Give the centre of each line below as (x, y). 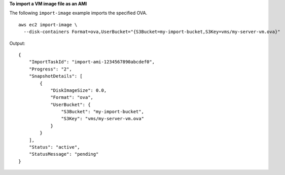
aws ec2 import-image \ (48, 25)
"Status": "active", (54, 147)
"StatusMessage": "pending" (64, 154)
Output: (17, 43)
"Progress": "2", (50, 69)
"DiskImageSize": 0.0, (79, 90)
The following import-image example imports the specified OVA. (78, 13)
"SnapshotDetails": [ (56, 76)
